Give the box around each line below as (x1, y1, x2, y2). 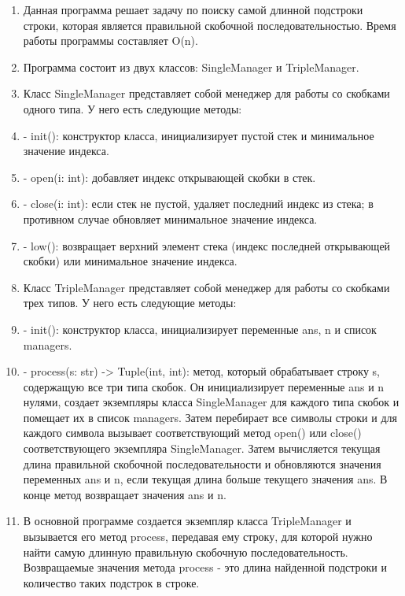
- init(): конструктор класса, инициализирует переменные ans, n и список (23, 320, 377, 337)
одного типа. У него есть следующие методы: (23, 100, 242, 117)
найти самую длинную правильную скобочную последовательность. (23, 543, 348, 560)
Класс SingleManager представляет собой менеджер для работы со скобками (23, 85, 390, 102)
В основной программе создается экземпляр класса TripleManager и (23, 513, 352, 529)
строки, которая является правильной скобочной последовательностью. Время (23, 17, 396, 33)
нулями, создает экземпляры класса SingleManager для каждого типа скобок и (23, 394, 399, 410)
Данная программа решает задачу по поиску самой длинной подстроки (23, 2, 363, 17)
